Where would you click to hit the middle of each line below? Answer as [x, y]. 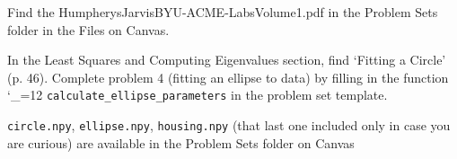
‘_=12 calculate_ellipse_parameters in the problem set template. [198, 95]
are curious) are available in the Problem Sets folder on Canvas [181, 142]
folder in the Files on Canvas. [88, 29]
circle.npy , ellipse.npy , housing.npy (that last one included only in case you [229, 125]
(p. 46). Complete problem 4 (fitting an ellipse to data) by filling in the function [228, 77]
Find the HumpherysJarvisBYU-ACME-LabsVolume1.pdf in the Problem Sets [223, 12]
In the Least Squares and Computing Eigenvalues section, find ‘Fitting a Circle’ [227, 60]
